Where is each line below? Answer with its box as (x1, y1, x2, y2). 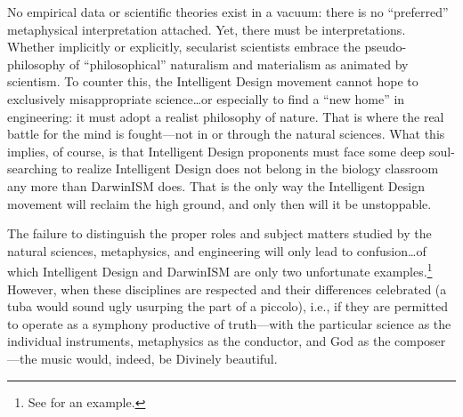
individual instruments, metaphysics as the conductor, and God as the (7, 332, 391, 350)
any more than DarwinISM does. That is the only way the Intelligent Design (7, 176, 425, 195)
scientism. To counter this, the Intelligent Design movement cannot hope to (7, 72, 418, 91)
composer (394, 332, 446, 350)
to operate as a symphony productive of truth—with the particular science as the (7, 314, 451, 333)
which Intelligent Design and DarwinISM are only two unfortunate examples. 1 (7, 260, 433, 280)
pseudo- (364, 37, 407, 56)
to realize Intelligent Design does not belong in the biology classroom (61, 159, 439, 178)
